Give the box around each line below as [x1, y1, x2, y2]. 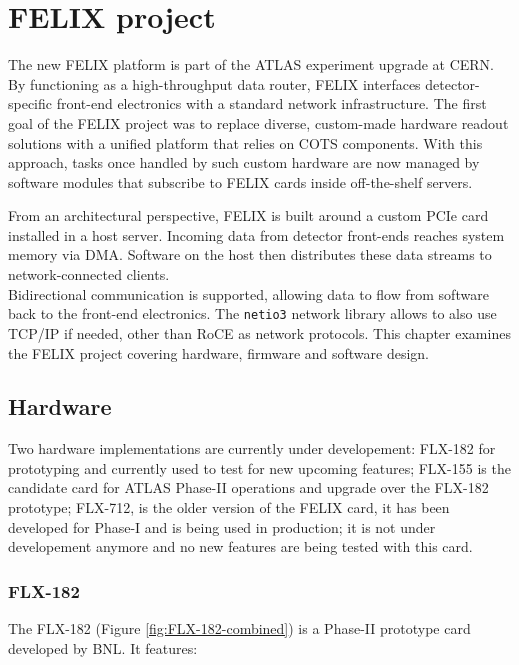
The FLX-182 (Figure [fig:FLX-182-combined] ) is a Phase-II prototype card [8, 618, 471, 639]
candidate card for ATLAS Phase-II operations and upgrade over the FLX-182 [8, 477, 489, 498]
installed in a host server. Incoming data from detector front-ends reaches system [8, 224, 505, 245]
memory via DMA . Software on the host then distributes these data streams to [8, 244, 492, 265]
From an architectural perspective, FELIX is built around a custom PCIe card [8, 205, 489, 226]
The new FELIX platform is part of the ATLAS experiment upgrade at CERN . [8, 54, 495, 75]
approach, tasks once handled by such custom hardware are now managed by [8, 152, 480, 173]
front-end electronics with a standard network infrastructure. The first [56, 93, 487, 114]
